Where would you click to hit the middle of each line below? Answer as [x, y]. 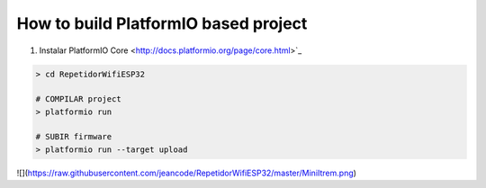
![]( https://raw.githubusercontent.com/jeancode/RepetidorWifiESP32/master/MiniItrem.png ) [187, 173]
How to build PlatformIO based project [162, 23]
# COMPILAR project [78, 99]
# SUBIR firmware [74, 137]
